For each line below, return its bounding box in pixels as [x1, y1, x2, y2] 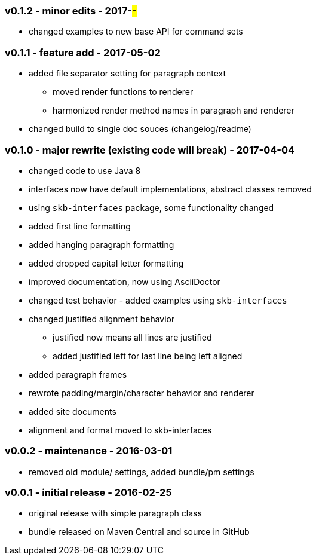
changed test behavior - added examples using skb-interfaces [29, 295, 287, 305]
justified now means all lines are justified [53, 332, 212, 342]
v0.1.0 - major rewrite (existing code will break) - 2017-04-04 [5, 143, 295, 156]
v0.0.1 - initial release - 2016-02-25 [5, 486, 172, 498]
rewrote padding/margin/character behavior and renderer [29, 387, 254, 398]
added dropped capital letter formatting [29, 258, 184, 268]
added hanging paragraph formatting [29, 239, 174, 250]
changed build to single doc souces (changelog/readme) [29, 124, 251, 134]
